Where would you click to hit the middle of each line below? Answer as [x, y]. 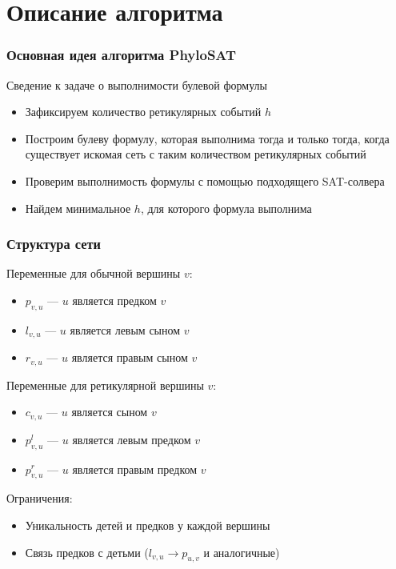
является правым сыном [130, 357]
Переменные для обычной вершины [94, 273]
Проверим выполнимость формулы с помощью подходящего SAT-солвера [205, 180]
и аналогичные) [242, 552]
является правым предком [135, 469]
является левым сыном [125, 329]
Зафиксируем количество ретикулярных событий [143, 112]
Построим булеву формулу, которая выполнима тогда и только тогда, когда [207, 138]
